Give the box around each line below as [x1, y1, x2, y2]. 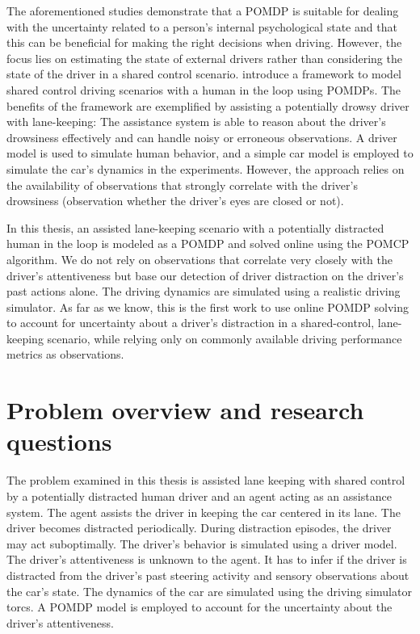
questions [6, 425, 112, 458]
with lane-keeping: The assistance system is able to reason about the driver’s [6, 113, 386, 130]
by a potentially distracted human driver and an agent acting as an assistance [6, 487, 392, 504]
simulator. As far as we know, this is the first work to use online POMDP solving [6, 298, 409, 315]
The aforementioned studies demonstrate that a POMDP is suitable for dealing [6, 2, 399, 19]
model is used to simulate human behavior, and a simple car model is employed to [6, 145, 414, 162]
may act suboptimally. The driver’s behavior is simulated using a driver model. [6, 535, 397, 552]
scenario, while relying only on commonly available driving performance [47, 330, 402, 346]
